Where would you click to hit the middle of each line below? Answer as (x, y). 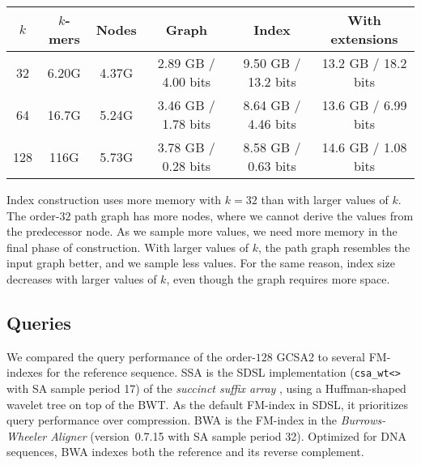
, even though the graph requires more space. (278, 278)
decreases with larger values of (82, 278)
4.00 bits (187, 81)
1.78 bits (187, 124)
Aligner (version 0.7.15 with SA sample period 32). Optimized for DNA (228, 435)
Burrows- (363, 420)
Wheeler (27, 435)
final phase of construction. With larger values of (128, 247)
